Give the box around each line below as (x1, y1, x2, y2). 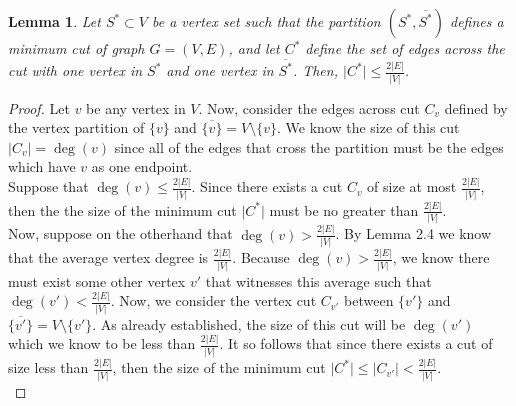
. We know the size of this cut (277, 117, 460, 138)
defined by (444, 97, 508, 118)
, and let (228, 38, 280, 58)
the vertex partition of (8, 117, 145, 138)
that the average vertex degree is (8, 247, 209, 268)
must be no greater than (269, 199, 419, 220)
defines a (449, 11, 504, 31)
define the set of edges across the (305, 38, 505, 58)
